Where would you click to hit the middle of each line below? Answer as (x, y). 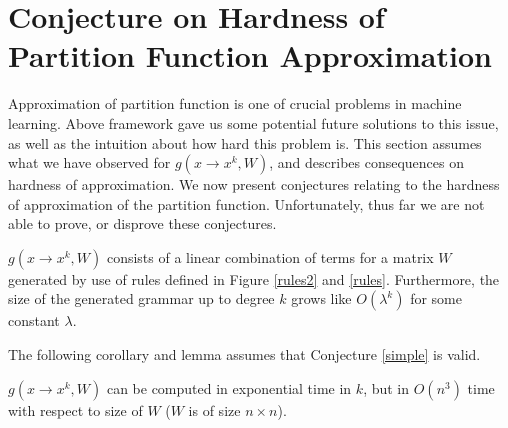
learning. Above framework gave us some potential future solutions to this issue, (253, 122)
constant (34, 320)
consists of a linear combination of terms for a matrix (270, 256)
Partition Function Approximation (250, 55)
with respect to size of (75, 409)
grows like (321, 298)
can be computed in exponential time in (229, 387)
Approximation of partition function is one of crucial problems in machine (235, 103)
